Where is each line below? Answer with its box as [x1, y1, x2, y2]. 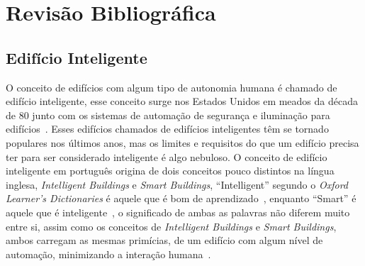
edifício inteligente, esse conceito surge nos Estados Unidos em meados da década [6, 94, 358, 109]
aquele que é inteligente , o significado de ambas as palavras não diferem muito [6, 204, 350, 219]
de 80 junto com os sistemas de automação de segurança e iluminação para [6, 107, 330, 122]
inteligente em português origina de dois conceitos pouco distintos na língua [6, 163, 335, 178]
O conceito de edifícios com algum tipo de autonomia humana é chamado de [6, 79, 337, 94]
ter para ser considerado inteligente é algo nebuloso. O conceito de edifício [6, 149, 327, 164]
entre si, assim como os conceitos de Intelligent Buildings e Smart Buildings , [6, 218, 337, 233]
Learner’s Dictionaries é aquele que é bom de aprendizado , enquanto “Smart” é [6, 191, 356, 206]
